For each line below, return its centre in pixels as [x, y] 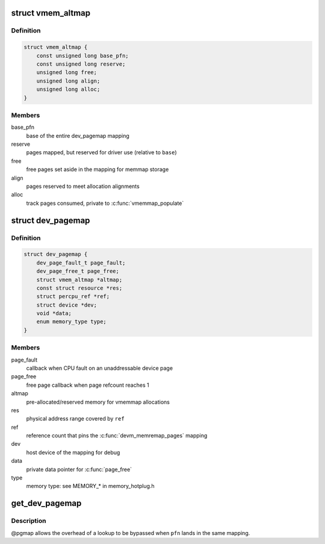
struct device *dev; [67, 305]
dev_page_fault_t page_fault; [81, 263]
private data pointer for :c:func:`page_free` [79, 469]
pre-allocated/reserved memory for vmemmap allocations [98, 402]
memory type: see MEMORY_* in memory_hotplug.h [90, 486]
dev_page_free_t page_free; [78, 271]
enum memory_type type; [71, 322]
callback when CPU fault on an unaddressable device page [100, 368]
